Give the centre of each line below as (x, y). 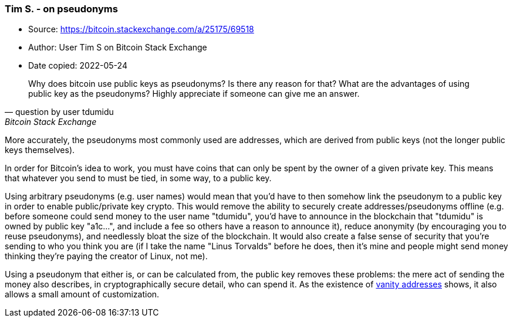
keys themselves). (40, 150)
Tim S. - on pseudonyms (61, 9)
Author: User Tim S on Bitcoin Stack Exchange (118, 48)
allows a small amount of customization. (82, 294)
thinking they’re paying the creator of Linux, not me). (106, 256)
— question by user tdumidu (59, 112)
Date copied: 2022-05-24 (78, 66)
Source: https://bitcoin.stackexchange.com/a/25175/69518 (141, 29)
